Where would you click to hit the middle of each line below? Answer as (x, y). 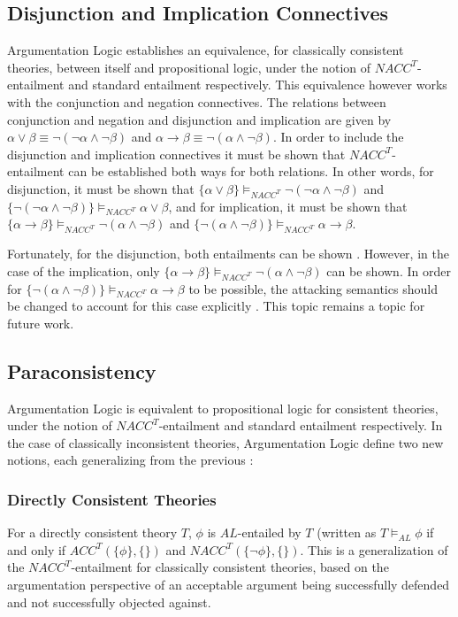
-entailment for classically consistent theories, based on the (230, 567)
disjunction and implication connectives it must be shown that (176, 154)
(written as (347, 532)
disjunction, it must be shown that (101, 188)
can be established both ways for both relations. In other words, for (251, 171)
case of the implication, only (84, 270)
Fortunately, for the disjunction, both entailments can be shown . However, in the (228, 254)
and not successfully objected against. (109, 602)
